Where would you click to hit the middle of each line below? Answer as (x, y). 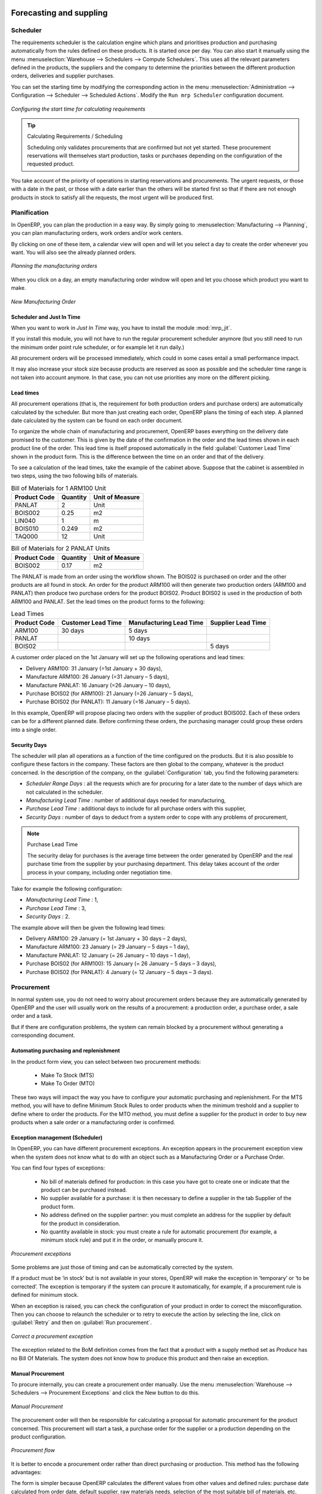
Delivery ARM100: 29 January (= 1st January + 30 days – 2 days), (106, 938)
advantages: (26, 1472)
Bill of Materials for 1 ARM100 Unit (59, 488)
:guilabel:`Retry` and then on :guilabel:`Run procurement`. (81, 1322)
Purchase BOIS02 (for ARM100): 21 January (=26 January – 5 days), (109, 694)
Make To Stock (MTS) (68, 1075)
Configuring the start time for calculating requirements (78, 109)
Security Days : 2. (48, 917)
